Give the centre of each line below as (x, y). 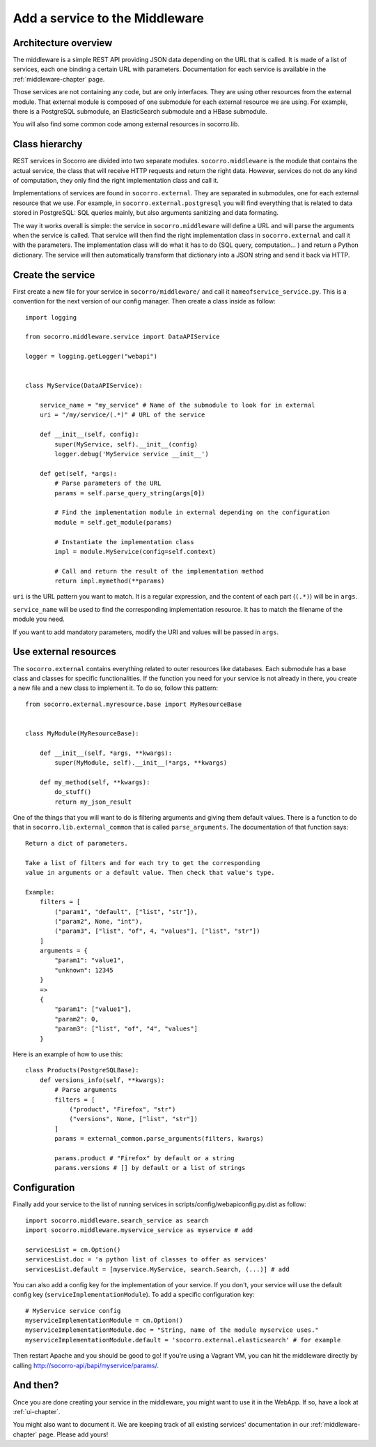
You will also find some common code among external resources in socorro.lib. (126, 124)
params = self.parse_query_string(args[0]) (130, 493)
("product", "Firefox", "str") (123, 1109)
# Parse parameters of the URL (108, 483)
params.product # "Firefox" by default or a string (144, 1158)
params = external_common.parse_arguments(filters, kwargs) (159, 1139)
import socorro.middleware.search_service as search (117, 1220)
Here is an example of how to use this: (68, 1054)
